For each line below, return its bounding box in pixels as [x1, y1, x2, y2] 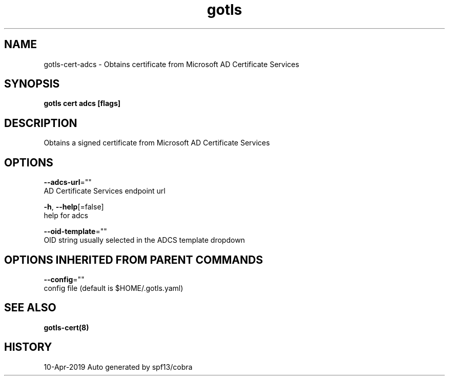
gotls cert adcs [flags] [44, 99, 121, 108]
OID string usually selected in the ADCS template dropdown [44, 236, 245, 245]
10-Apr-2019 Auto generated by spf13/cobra [44, 362, 193, 371]
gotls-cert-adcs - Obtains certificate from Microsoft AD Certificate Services [44, 59, 299, 69]
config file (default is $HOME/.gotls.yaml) [44, 283, 183, 292]
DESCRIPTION [4, 116, 77, 130]
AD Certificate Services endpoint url [44, 186, 166, 196]
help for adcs [44, 211, 88, 220]
